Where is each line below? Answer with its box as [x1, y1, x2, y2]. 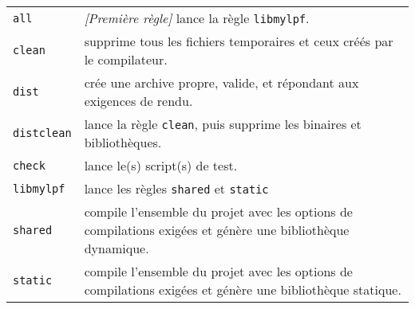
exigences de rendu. [84, 92, 193, 110]
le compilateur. [84, 50, 168, 68]
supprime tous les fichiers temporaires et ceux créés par [84, 32, 393, 50]
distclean [13, 127, 72, 139]
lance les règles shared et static [84, 179, 269, 198]
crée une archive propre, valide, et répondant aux [84, 73, 359, 92]
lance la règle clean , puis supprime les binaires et [84, 115, 362, 133]
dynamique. [84, 239, 149, 257]
